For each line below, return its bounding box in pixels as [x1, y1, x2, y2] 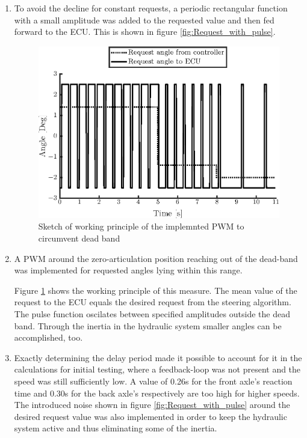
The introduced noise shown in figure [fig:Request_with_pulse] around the [14, 398, 290, 411]
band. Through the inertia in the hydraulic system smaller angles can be [14, 319, 282, 332]
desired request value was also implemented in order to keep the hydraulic [14, 410, 287, 422]
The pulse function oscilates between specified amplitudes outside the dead [14, 308, 290, 320]
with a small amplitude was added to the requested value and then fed [14, 13, 274, 26]
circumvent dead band [38, 232, 120, 245]
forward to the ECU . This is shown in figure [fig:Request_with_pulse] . [14, 25, 276, 38]
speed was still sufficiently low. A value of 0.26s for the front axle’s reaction [14, 375, 293, 387]
